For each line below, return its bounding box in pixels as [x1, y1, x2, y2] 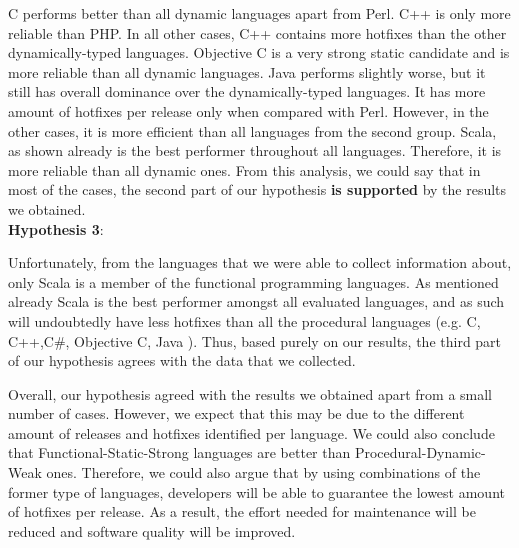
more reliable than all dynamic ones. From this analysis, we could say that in [8, 159, 481, 180]
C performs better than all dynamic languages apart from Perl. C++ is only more [8, 3, 511, 23]
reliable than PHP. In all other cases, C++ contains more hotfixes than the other [8, 22, 507, 43]
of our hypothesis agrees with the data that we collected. [8, 350, 356, 371]
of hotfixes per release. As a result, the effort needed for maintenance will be [8, 501, 476, 522]
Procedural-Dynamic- [354, 442, 486, 463]
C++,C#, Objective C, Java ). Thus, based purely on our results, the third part [8, 330, 502, 351]
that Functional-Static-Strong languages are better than [8, 442, 351, 463]
